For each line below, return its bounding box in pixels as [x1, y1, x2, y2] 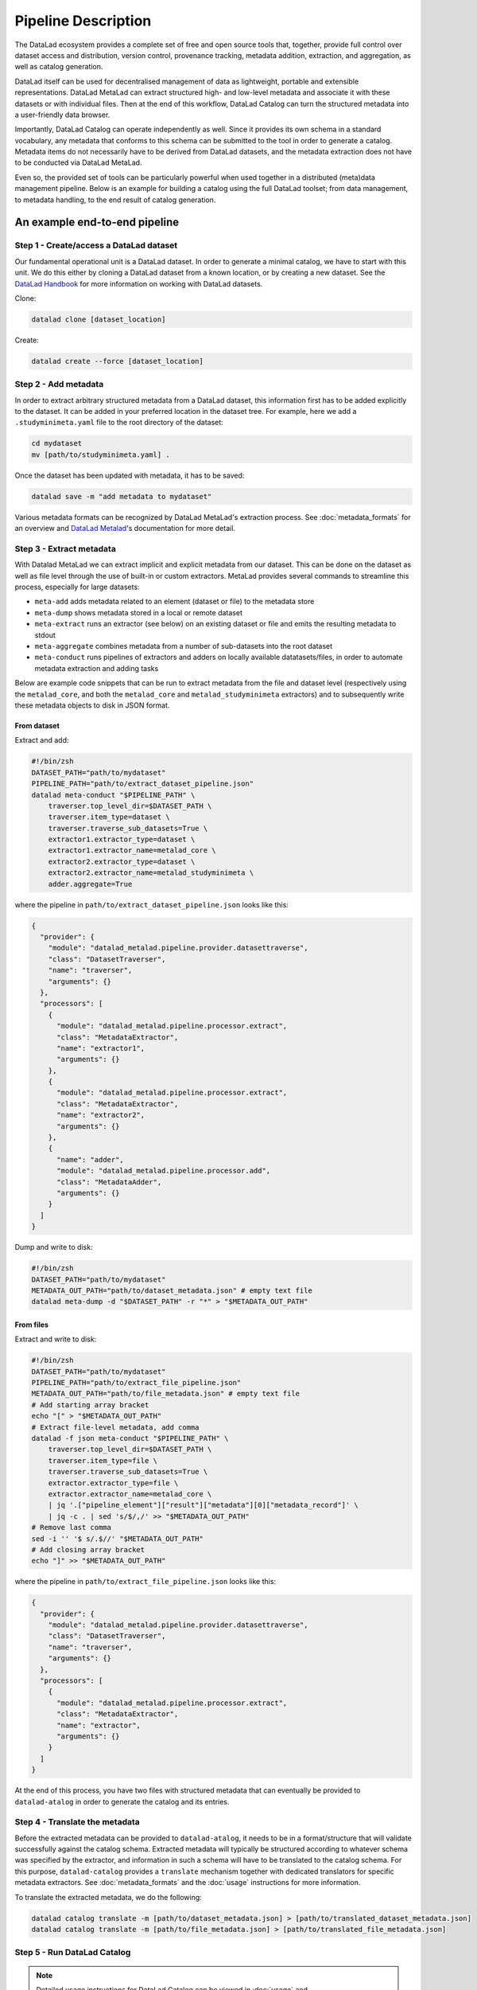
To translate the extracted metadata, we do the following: [14, 1892, 202, 1902]
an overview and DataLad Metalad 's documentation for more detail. [14, 524, 236, 533]
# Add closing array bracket [31, 1545, 145, 1554]
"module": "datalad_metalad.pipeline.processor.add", [56, 1166, 271, 1176]
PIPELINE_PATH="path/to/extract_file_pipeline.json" [31, 1378, 242, 1387]
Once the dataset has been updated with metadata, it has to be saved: [14, 470, 245, 480]
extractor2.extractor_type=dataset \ [48, 856, 196, 866]
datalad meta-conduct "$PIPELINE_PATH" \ [31, 790, 196, 799]
